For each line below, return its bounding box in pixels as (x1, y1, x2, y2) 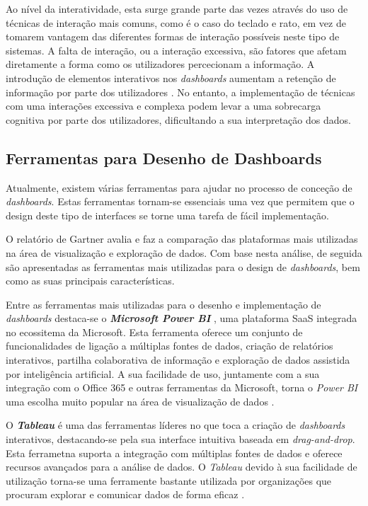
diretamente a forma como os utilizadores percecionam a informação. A (6, 57, 315, 71)
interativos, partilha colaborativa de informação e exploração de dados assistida (6, 352, 350, 367)
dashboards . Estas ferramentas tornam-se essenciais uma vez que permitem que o (6, 194, 355, 209)
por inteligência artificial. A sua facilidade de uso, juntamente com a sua (6, 366, 320, 381)
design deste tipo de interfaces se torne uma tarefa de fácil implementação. (6, 207, 329, 222)
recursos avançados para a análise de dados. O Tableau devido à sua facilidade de (6, 459, 357, 474)
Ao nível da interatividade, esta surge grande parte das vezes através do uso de (6, 1, 348, 16)
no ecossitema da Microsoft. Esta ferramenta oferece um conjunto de (6, 324, 303, 339)
